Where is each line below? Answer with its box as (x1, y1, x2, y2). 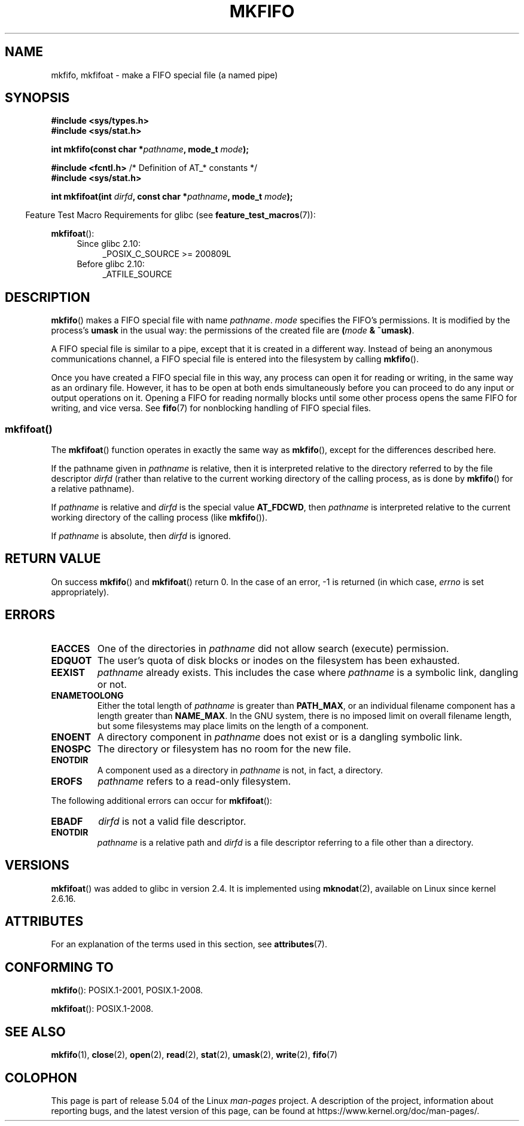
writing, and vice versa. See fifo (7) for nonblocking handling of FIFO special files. (51, 403, 371, 414)
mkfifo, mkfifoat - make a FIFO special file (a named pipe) (51, 69, 278, 80)
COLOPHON (5, 1070, 77, 1085)
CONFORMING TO (5, 959, 114, 975)
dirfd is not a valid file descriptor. (98, 815, 246, 827)
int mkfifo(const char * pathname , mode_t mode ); (51, 144, 249, 155)
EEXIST (51, 666, 86, 678)
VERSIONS (5, 858, 69, 873)
